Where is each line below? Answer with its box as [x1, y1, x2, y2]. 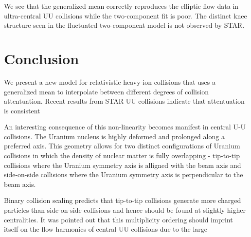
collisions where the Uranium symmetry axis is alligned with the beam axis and [4, 160, 241, 170]
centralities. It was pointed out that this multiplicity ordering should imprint [4, 214, 233, 224]
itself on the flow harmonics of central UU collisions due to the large [4, 224, 208, 234]
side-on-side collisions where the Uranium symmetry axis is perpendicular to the [4, 169, 243, 180]
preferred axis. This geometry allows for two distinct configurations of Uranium [4, 141, 240, 151]
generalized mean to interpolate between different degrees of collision [4, 86, 209, 96]
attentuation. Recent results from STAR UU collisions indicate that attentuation [4, 96, 245, 106]
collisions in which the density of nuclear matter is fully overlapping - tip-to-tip [4, 150, 240, 161]
